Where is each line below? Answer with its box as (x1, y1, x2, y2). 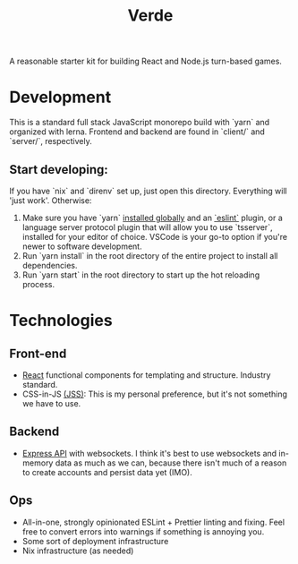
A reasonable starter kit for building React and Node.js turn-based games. (9, 56, 282, 67)
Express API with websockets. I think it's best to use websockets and (21, 448, 277, 458)
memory (21, 457, 54, 468)
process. (21, 278, 55, 289)
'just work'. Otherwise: (9, 194, 92, 206)
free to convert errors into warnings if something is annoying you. (21, 526, 265, 537)
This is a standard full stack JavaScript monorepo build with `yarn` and (9, 117, 270, 128)
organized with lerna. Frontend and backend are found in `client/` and (9, 126, 266, 137)
